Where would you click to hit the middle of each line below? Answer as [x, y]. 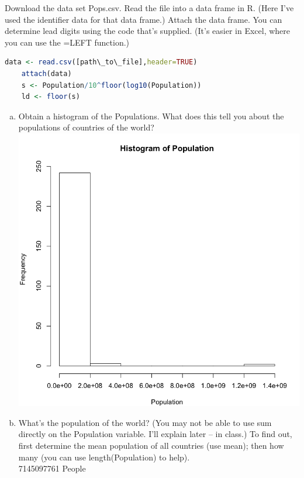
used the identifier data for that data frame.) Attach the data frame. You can [144, 19]
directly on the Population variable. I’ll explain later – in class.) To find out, [155, 434]
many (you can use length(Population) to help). [104, 457]
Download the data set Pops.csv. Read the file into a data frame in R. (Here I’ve [149, 8]
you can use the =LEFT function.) [67, 42]
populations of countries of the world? [86, 127]
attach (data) [46, 73]
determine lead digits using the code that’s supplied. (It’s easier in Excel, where [148, 31]
